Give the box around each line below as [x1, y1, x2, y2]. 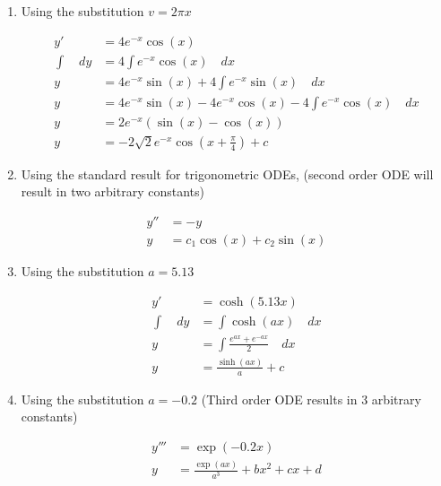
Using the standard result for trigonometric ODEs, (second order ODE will [21, 164, 434, 183]
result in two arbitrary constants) [21, 182, 204, 201]
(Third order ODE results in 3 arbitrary [201, 389, 421, 408]
